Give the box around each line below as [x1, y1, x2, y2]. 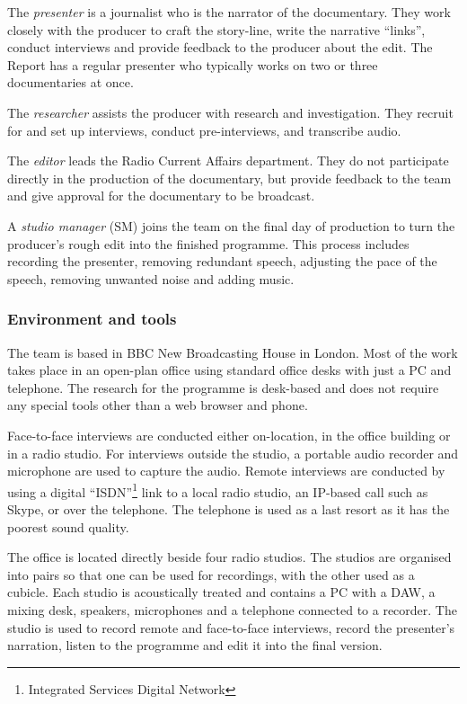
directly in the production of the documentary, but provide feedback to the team [7, 168, 452, 187]
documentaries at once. [7, 73, 134, 92]
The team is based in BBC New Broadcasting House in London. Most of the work [7, 343, 458, 361]
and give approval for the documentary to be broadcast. [7, 186, 315, 205]
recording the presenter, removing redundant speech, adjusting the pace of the [7, 252, 437, 271]
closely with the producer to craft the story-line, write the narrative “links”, [7, 20, 426, 39]
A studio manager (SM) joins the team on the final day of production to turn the [7, 216, 455, 235]
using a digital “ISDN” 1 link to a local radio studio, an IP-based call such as [7, 479, 428, 501]
